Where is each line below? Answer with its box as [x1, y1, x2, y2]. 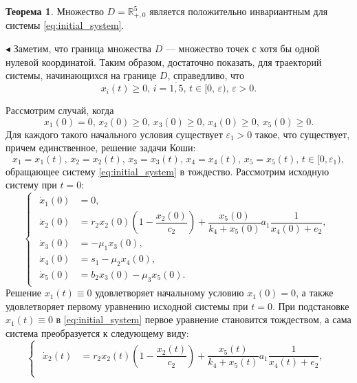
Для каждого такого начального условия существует [6, 127, 223, 141]
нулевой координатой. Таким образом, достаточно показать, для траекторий [6, 54, 322, 69]
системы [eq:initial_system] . [6, 18, 125, 32]
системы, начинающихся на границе [6, 68, 157, 83]
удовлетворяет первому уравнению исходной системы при [6, 298, 248, 313]
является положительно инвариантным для [149, 4, 328, 18]
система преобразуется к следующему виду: [6, 325, 189, 340]
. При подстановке [272, 298, 349, 313]
